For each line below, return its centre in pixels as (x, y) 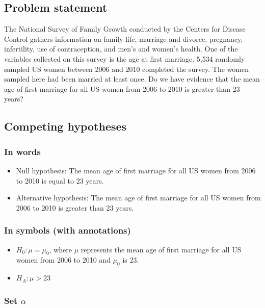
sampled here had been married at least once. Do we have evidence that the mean (132, 79)
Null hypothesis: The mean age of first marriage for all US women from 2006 (136, 170)
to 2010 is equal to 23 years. (60, 180)
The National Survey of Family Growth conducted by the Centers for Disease (125, 29)
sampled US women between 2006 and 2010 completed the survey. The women (127, 69)
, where (60, 249)
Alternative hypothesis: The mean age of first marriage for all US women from (138, 198)
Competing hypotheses (65, 126)
